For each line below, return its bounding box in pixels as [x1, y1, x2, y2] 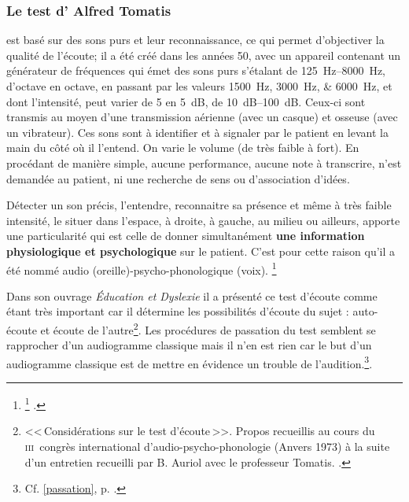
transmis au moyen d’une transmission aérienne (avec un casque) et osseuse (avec [6, 109, 398, 125]
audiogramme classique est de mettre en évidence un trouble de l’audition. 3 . [6, 353, 373, 371]
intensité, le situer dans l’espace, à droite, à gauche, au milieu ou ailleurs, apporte [6, 212, 400, 228]
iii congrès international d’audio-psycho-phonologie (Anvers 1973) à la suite [24, 437, 390, 454]
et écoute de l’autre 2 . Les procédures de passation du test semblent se [40, 319, 376, 338]
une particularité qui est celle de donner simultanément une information [6, 227, 365, 244]
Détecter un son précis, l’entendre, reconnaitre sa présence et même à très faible [6, 197, 392, 213]
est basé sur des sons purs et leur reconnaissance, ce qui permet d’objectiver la [6, 31, 385, 48]
